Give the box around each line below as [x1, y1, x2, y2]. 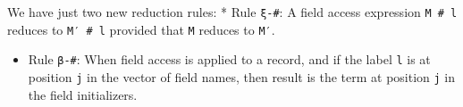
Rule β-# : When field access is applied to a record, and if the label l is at [28, 50, 431, 69]
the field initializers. [28, 85, 138, 103]
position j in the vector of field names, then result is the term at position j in [28, 67, 456, 86]
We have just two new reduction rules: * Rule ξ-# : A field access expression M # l [7, 2, 458, 21]
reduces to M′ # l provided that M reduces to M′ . [7, 20, 275, 38]
